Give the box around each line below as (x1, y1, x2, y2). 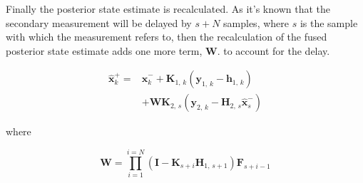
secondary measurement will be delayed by (6, 15, 192, 30)
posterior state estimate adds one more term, (6, 43, 203, 58)
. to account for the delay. (217, 43, 330, 58)
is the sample (300, 15, 358, 30)
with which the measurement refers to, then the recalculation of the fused (6, 29, 327, 44)
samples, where (223, 15, 290, 30)
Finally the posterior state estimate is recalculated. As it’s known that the (6, 1, 330, 16)
